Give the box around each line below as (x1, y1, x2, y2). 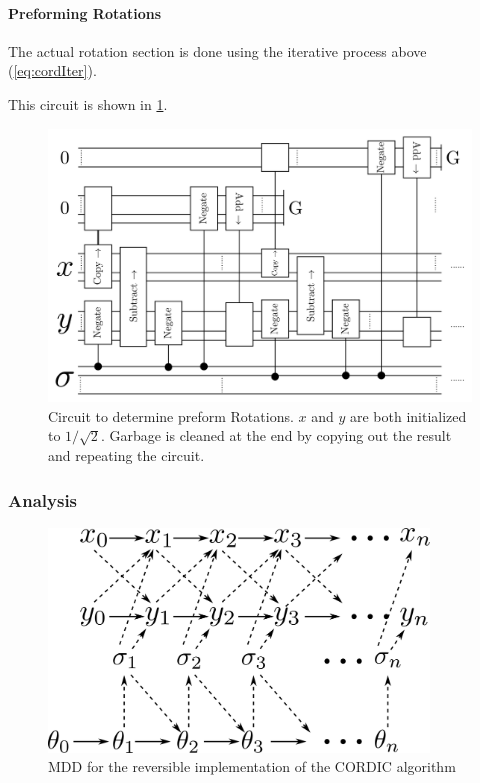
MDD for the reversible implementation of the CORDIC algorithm (48, 756, 456, 777)
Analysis (8, 487, 78, 512)
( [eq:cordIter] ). (8, 60, 97, 81)
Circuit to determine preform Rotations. (48, 405, 294, 426)
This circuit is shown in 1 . (8, 93, 168, 114)
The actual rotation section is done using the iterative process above (8, 40, 427, 61)
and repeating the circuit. (48, 445, 205, 466)
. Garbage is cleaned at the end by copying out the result (100, 425, 452, 446)
